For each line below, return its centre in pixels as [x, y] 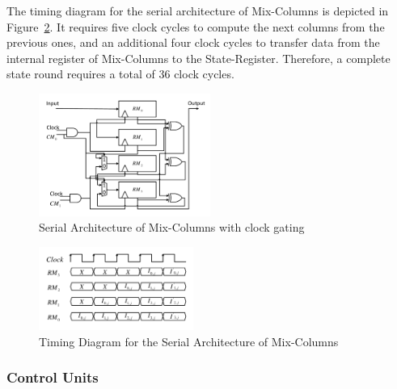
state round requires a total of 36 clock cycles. [120, 74]
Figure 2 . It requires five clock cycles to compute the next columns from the [196, 26]
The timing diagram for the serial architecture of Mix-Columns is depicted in [198, 10]
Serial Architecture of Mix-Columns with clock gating [172, 227]
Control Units [53, 377]
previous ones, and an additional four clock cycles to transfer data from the [193, 42]
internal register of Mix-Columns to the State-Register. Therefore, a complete [198, 58]
